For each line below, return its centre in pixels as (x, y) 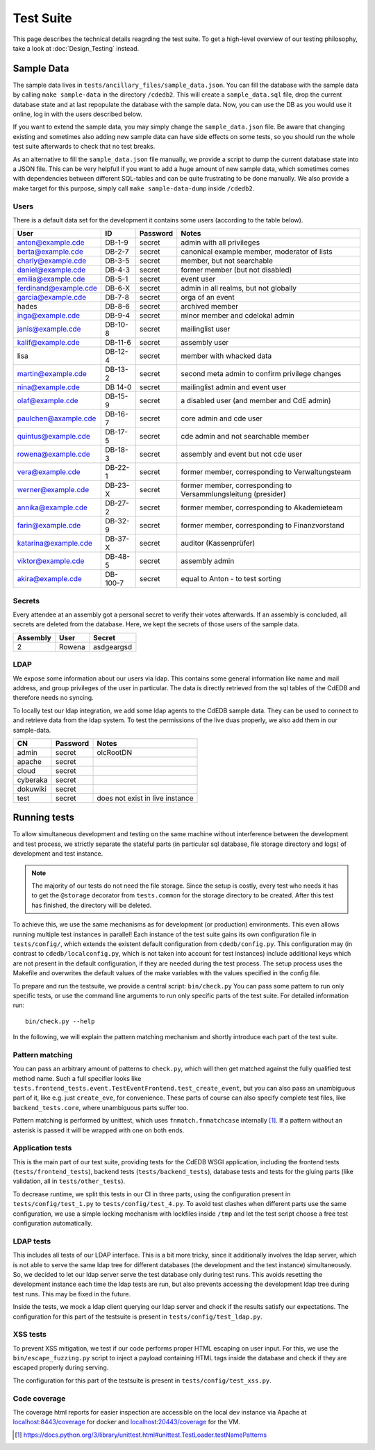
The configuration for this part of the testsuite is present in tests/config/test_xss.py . (142, 1380)
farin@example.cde (49, 526)
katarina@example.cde (55, 544)
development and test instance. (58, 854)
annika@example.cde (52, 507)
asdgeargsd (112, 646)
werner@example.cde (53, 490)
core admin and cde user (222, 418)
